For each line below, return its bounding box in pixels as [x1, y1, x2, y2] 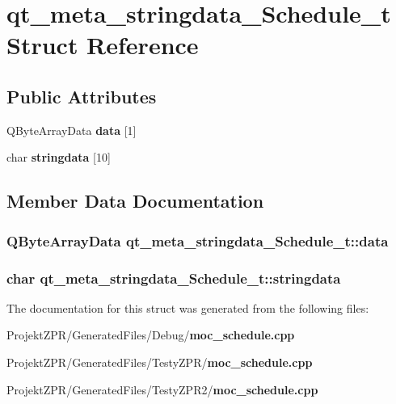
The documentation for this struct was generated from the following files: [6, 299, 369, 316]
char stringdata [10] [6, 149, 111, 166]
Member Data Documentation [6, 188, 264, 213]
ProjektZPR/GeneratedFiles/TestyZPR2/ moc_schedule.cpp [6, 381, 318, 398]
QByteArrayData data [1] [6, 121, 137, 138]
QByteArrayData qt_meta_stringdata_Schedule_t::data [6, 230, 389, 250]
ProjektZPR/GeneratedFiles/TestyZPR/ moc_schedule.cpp [6, 353, 313, 370]
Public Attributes [6, 83, 157, 108]
